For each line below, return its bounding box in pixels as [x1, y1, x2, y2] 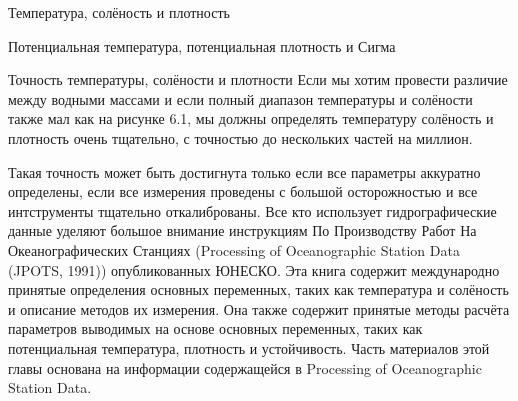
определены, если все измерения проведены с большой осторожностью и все [8, 181, 478, 202]
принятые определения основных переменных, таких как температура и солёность [8, 279, 509, 300]
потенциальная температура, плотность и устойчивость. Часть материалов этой [8, 337, 490, 358]
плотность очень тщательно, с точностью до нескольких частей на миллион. [8, 127, 473, 148]
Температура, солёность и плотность [8, 2, 230, 22]
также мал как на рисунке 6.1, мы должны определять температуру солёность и [8, 108, 494, 129]
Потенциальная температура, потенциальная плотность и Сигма [8, 35, 396, 56]
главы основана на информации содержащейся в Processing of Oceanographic [8, 357, 482, 378]
